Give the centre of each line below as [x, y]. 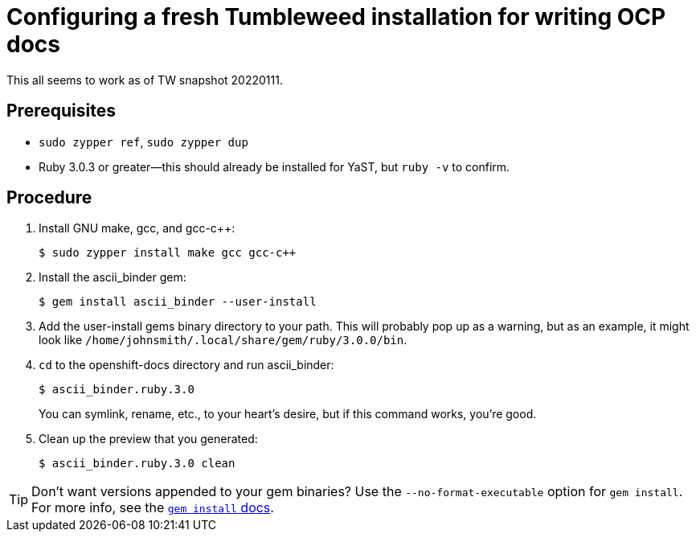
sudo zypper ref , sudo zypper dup [143, 142]
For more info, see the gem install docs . [153, 508]
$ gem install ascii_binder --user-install [178, 302]
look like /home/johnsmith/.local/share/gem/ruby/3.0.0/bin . [223, 340]
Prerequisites [61, 111]
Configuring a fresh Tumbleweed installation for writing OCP [336, 17]
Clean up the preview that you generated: [148, 439]
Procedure [49, 198]
